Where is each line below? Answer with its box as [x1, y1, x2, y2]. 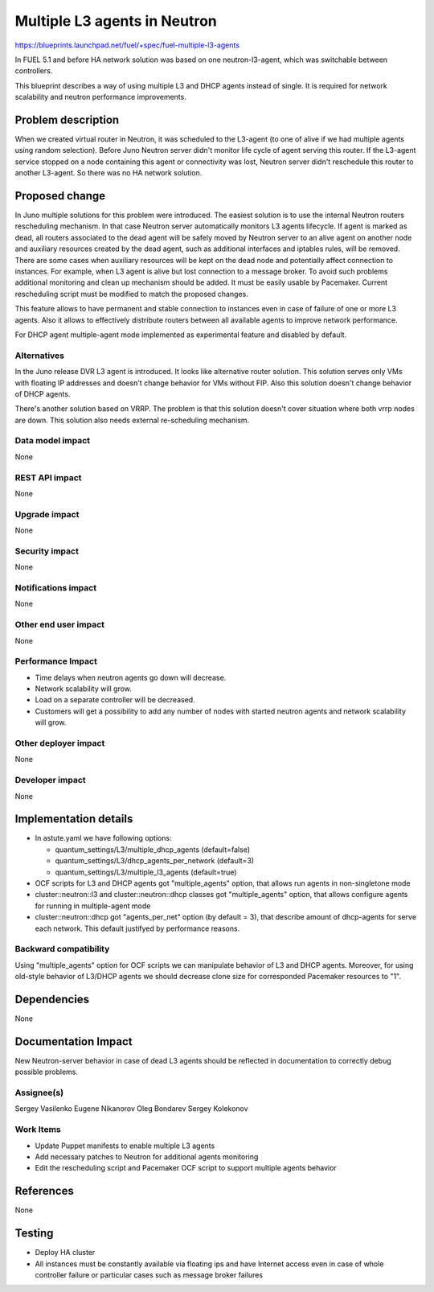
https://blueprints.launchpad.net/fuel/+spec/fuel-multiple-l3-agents [14, 40, 240, 50]
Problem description [14, 113, 120, 126]
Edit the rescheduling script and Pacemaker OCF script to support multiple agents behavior [35, 1163, 337, 1173]
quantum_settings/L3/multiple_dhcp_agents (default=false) [55, 845, 251, 854]
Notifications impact [14, 582, 96, 594]
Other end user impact [14, 619, 104, 631]
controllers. [14, 66, 53, 76]
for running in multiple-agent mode [35, 901, 151, 911]
